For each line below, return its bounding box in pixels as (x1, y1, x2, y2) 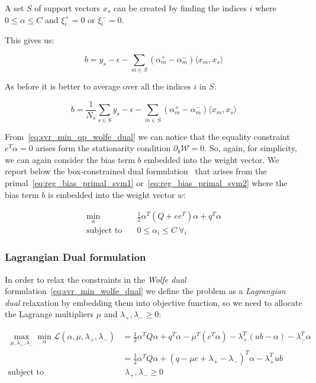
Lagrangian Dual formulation (5, 250, 146, 264)
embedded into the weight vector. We (144, 153, 279, 165)
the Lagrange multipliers (5, 308, 94, 320)
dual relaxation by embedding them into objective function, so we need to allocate (5, 296, 302, 308)
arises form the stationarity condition (36, 142, 171, 154)
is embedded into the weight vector (48, 188, 175, 200)
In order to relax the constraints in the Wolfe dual (5, 273, 186, 285)
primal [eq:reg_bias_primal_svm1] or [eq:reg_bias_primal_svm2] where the (5, 177, 288, 189)
